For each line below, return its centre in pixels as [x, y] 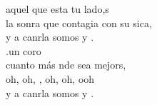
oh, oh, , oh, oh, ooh [50, 78]
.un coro [24, 50]
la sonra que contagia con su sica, [79, 22]
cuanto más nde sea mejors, [66, 65]
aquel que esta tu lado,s [57, 9]
